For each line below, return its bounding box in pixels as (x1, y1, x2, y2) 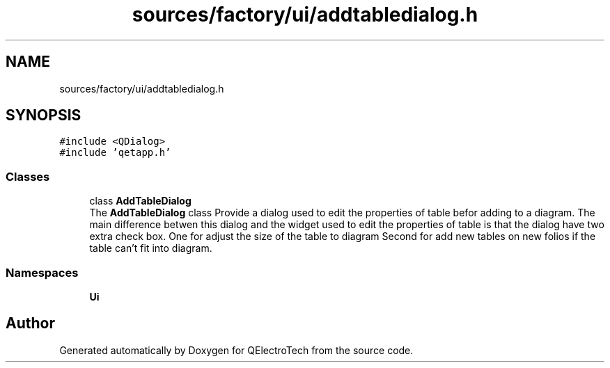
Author (6, 314, 55, 333)
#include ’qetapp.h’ (59, 147, 171, 159)
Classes (6, 169, 50, 184)
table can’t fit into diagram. (89, 242, 212, 255)
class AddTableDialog (89, 195, 191, 207)
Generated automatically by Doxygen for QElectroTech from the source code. (59, 344, 414, 356)
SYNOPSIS (6, 106, 81, 125)
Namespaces (6, 265, 79, 280)
